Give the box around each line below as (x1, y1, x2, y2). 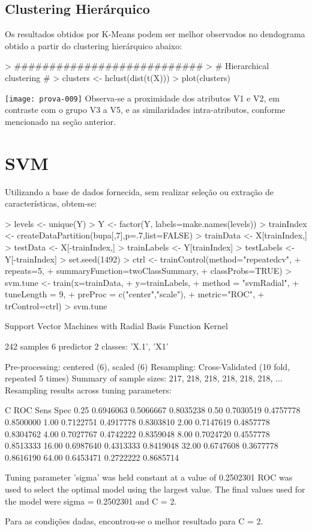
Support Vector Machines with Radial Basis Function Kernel (5, 320, 228, 332)
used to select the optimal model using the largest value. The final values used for (5, 483, 305, 496)
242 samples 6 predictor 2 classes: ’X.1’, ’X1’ (5, 340, 169, 353)
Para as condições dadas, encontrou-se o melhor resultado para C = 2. (5, 515, 263, 527)
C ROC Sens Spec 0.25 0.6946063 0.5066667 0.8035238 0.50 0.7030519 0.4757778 (5, 404, 301, 416)
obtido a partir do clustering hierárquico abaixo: (5, 39, 182, 52)
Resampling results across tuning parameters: (5, 383, 172, 396)
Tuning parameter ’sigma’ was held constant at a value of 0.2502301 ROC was (5, 471, 293, 484)
